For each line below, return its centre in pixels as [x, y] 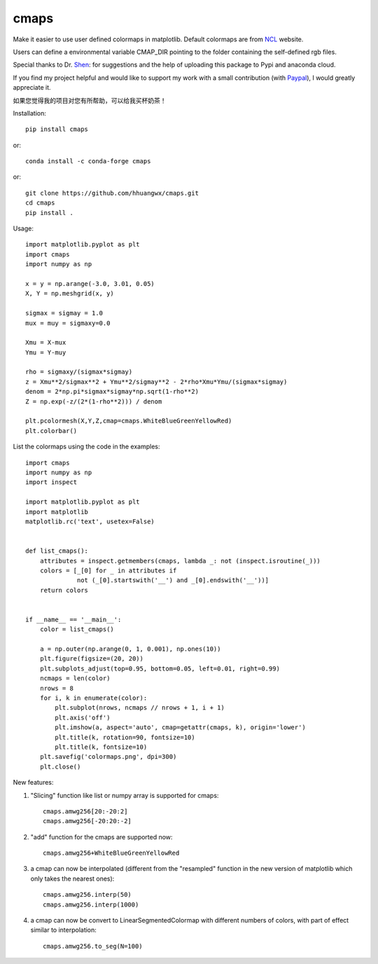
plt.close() [60, 766]
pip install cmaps [57, 129]
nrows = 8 [56, 688]
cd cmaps [40, 203]
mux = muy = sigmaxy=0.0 [68, 323]
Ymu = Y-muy [46, 352]
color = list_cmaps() [77, 629]
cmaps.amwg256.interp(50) [87, 895]
